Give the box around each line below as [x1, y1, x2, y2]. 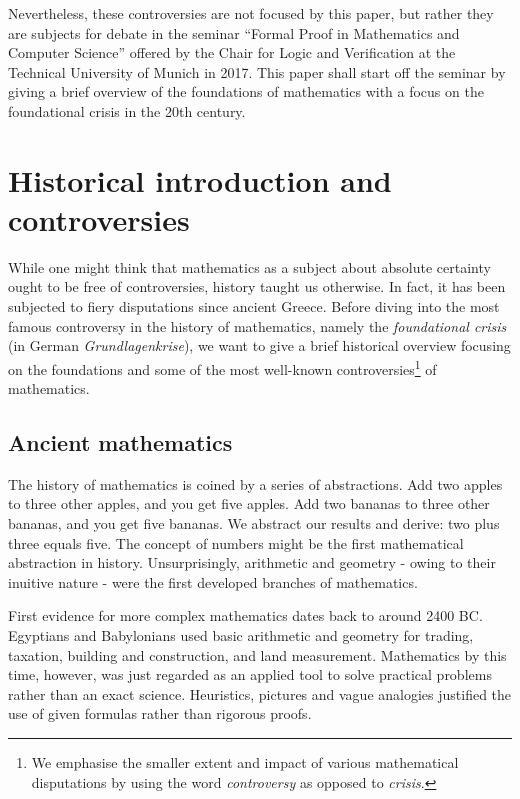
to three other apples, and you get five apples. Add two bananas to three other [8, 493, 490, 514]
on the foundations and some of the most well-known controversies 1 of [8, 355, 437, 379]
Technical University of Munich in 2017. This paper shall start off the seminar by [8, 61, 506, 82]
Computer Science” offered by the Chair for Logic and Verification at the [8, 42, 456, 63]
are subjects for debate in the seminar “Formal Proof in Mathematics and [8, 22, 460, 43]
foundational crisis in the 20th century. [8, 100, 246, 121]
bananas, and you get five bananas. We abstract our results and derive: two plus [8, 513, 500, 534]
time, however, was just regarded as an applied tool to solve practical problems [8, 664, 492, 685]
